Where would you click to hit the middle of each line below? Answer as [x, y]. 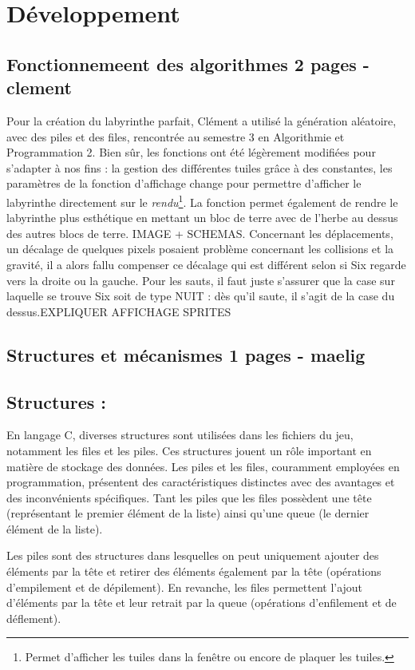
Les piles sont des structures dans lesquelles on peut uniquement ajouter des [193, 555]
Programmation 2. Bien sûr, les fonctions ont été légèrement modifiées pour [191, 152]
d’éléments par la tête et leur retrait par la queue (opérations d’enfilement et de [202, 603]
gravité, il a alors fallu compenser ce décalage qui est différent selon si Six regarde [206, 264]
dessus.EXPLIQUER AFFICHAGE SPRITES [119, 311]
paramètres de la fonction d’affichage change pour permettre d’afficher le [184, 183]
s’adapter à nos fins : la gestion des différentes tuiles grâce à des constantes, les [200, 167]
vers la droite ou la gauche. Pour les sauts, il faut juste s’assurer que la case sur [201, 280]
